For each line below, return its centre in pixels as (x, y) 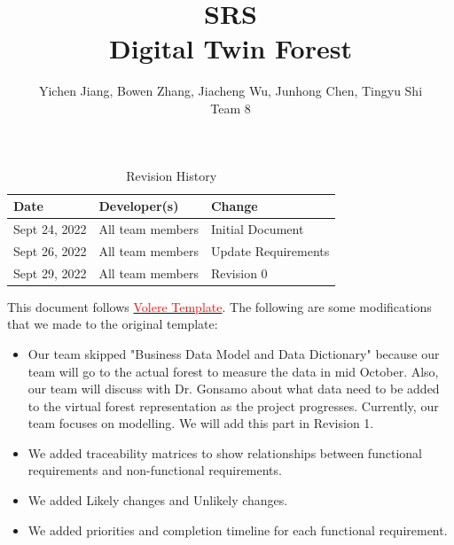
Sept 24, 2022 (50, 228)
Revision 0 (239, 272)
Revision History (172, 175)
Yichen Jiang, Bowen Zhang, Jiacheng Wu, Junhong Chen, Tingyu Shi (231, 91)
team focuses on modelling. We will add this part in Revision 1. (201, 423)
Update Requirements (270, 250)
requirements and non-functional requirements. (155, 470)
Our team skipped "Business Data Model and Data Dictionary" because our (234, 353)
